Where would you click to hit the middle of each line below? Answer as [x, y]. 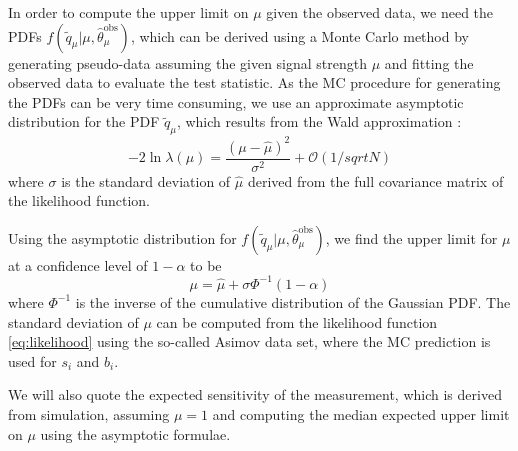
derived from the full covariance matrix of [375, 180]
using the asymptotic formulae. [135, 433]
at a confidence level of [78, 264]
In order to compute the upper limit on [128, 12]
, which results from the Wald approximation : [319, 121]
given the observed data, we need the [380, 12]
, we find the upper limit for [411, 237]
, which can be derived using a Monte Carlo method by [299, 35]
